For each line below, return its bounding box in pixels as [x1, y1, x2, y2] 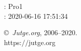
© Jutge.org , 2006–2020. [4, 27, 78, 38]
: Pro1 [4, 1, 23, 11]
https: [4, 37, 22, 47]
